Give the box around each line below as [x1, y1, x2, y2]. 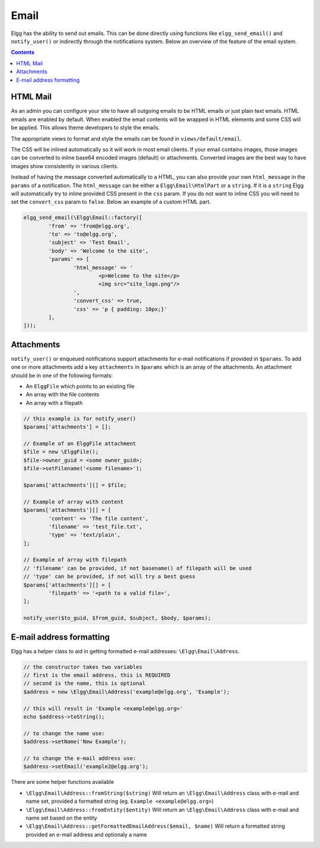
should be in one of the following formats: [11, 372, 113, 379]
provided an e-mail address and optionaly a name [25, 831, 148, 838]
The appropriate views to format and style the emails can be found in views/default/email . [11, 135, 242, 142]
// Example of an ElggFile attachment [23, 440, 136, 447]
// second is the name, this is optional [23, 680, 146, 687]
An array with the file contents [25, 391, 100, 398]
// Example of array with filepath [23, 556, 127, 564]
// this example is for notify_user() [23, 415, 136, 422]
